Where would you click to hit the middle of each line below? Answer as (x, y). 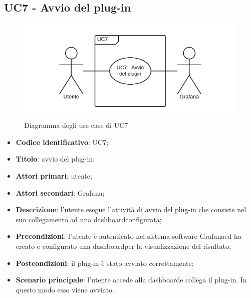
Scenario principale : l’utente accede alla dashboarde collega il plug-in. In (131, 280)
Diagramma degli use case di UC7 (76, 125)
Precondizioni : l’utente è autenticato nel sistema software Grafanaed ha (129, 236)
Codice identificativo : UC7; (62, 142)
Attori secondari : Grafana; (60, 192)
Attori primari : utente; (54, 175)
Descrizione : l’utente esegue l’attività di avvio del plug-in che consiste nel (131, 209)
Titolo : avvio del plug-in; (55, 159)
